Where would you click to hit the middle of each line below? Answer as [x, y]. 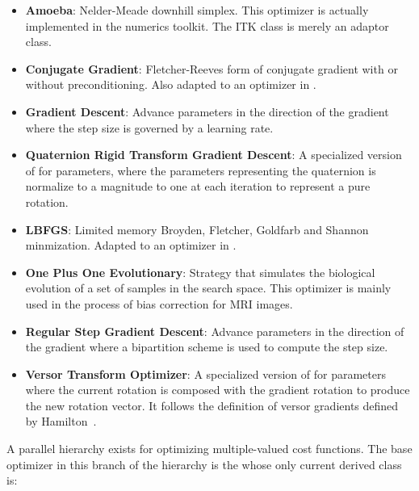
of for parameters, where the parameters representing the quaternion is [201, 170]
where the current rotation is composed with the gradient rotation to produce [218, 390]
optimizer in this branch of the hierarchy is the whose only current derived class [204, 464]
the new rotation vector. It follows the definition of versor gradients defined [212, 405]
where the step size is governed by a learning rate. [149, 127]
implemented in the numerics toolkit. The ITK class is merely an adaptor [207, 25]
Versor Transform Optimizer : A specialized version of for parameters [205, 373]
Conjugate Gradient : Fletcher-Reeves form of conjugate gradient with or [212, 68]
